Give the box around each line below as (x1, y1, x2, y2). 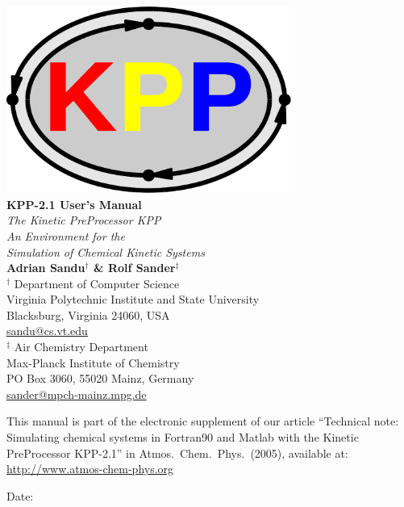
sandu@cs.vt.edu (6, 322, 88, 339)
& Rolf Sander (94, 259, 176, 276)
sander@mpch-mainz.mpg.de (6, 385, 147, 402)
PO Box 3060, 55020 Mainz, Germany (6, 370, 194, 387)
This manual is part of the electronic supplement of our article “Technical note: (6, 413, 399, 429)
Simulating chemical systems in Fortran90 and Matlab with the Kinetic (6, 429, 359, 446)
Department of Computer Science (14, 274, 180, 291)
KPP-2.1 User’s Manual (6, 195, 142, 212)
